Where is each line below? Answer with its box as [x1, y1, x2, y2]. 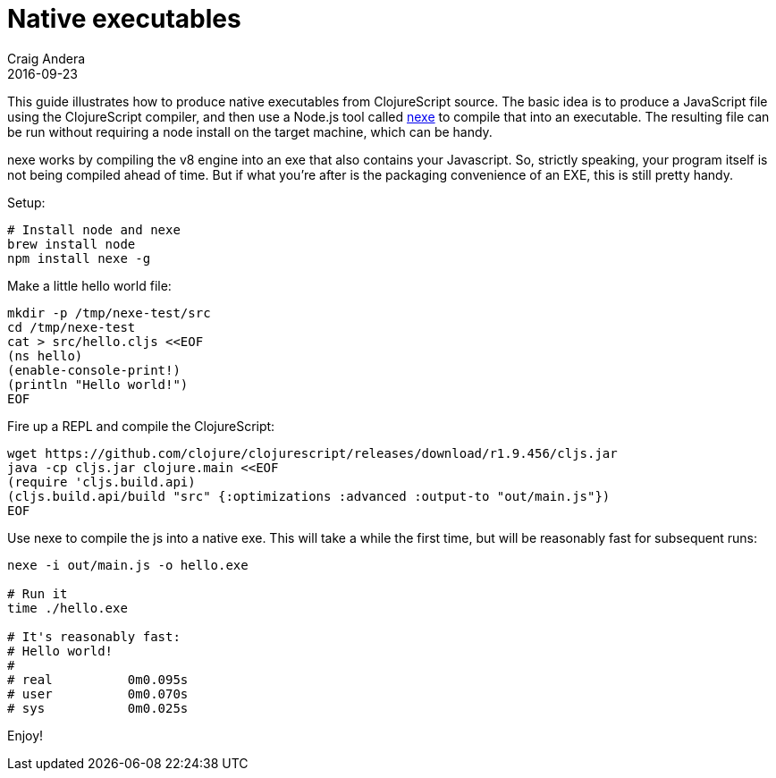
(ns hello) [7, 348, 83, 363]
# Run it [7, 586, 68, 601]
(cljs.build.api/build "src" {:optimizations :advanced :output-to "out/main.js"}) [7, 488, 611, 503]
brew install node [7, 236, 136, 251]
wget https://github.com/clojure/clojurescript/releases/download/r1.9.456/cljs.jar [7, 445, 618, 461]
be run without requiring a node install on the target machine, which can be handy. [7, 123, 493, 140]
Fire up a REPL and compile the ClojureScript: [7, 418, 275, 434]
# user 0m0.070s [7, 686, 189, 701]
